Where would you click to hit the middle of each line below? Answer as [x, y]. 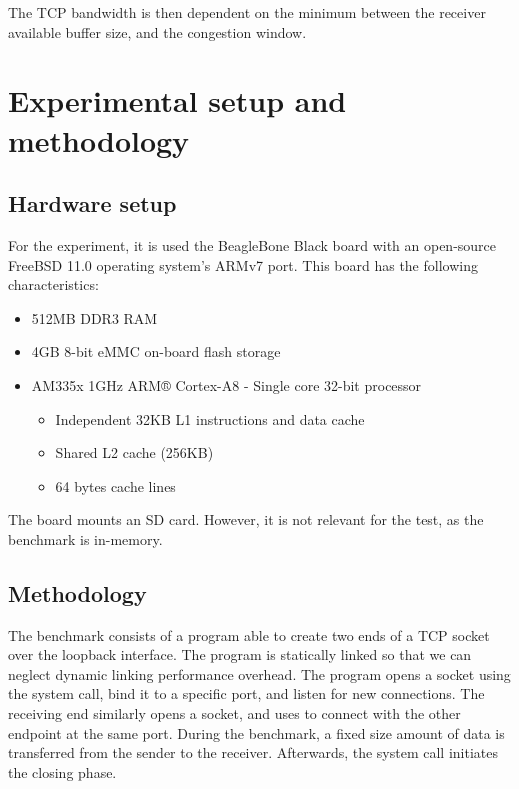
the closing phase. [62, 771]
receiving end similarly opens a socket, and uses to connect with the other [234, 713]
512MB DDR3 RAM [94, 317]
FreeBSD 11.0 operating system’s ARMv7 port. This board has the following [243, 264]
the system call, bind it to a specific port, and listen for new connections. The [246, 693]
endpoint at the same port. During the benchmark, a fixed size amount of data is [256, 732]
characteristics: [53, 284]
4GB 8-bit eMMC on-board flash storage [156, 351]
